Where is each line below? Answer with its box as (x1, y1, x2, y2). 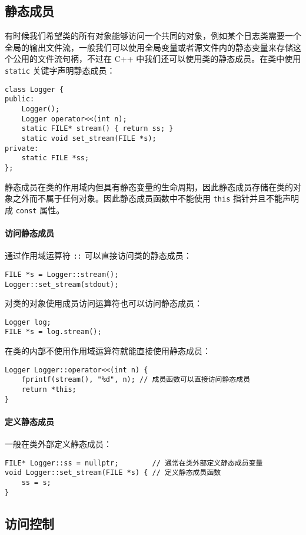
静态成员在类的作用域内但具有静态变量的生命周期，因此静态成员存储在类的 (5, 180, 293, 193)
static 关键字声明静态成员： (5, 64, 115, 76)
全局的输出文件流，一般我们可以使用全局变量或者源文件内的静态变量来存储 (5, 41, 293, 53)
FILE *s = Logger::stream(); (5, 270, 119, 279)
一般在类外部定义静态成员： (5, 438, 112, 450)
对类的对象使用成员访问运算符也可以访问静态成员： (5, 297, 202, 309)
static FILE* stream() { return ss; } (21, 124, 174, 133)
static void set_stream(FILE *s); (21, 134, 157, 143)
